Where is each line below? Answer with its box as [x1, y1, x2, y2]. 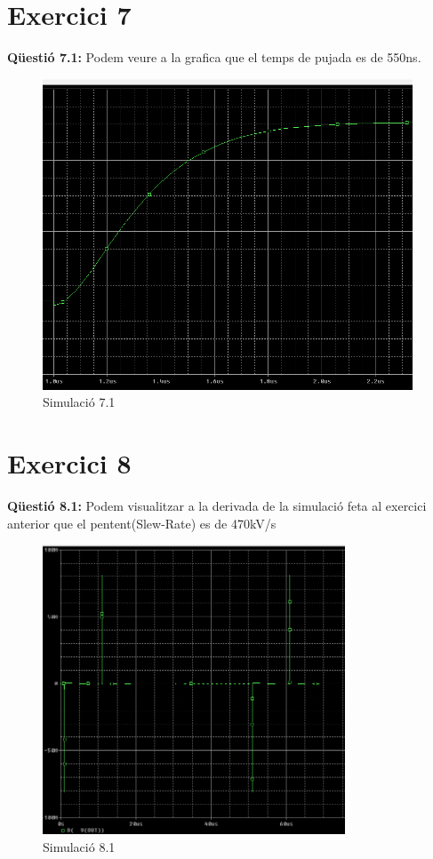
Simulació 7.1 [43, 393, 116, 411]
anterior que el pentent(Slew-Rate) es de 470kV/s [7, 513, 277, 532]
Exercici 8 [7, 444, 132, 481]
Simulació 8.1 [43, 838, 116, 856]
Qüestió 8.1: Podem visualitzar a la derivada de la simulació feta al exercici [7, 496, 427, 514]
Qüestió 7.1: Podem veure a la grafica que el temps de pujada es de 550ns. [7, 48, 421, 67]
